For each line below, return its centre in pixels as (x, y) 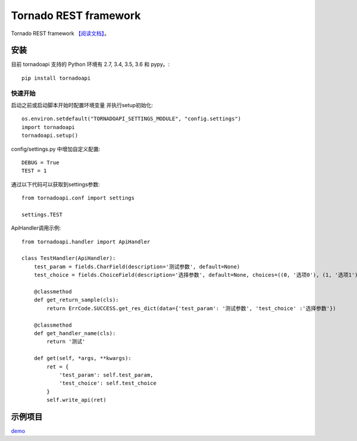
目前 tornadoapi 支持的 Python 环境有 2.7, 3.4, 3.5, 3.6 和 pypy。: (90, 64)
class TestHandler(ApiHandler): (69, 258)
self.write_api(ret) (76, 400)
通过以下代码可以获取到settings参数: (56, 184)
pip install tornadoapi (56, 78)
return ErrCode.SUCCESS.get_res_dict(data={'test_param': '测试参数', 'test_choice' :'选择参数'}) (191, 308)
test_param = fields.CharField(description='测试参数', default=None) (137, 267)
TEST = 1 (34, 171)
